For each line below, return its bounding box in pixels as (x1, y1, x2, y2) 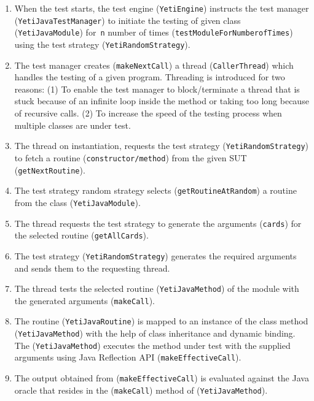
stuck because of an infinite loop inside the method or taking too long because (14, 94, 309, 107)
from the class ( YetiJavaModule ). (14, 196, 141, 208)
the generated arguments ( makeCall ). (14, 294, 155, 307)
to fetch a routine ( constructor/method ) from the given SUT (14, 151, 247, 164)
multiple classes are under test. (14, 118, 131, 131)
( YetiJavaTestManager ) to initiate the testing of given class (14, 13, 241, 26)
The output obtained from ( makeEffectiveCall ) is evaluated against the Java (14, 372, 309, 384)
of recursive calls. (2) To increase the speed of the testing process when (14, 107, 282, 120)
